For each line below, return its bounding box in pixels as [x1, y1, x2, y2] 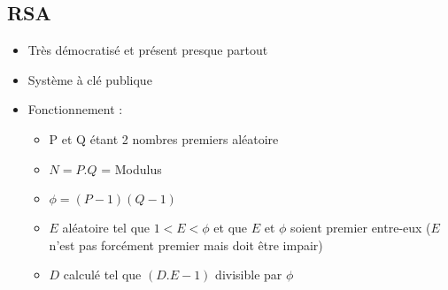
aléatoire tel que [62, 218, 151, 237]
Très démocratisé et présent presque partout [27, 41, 268, 59]
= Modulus [101, 159, 162, 178]
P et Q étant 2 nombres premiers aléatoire [49, 129, 279, 148]
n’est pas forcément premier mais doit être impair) [49, 235, 323, 254]
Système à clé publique [27, 70, 152, 88]
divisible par [215, 265, 282, 284]
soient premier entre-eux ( [290, 218, 431, 237]
